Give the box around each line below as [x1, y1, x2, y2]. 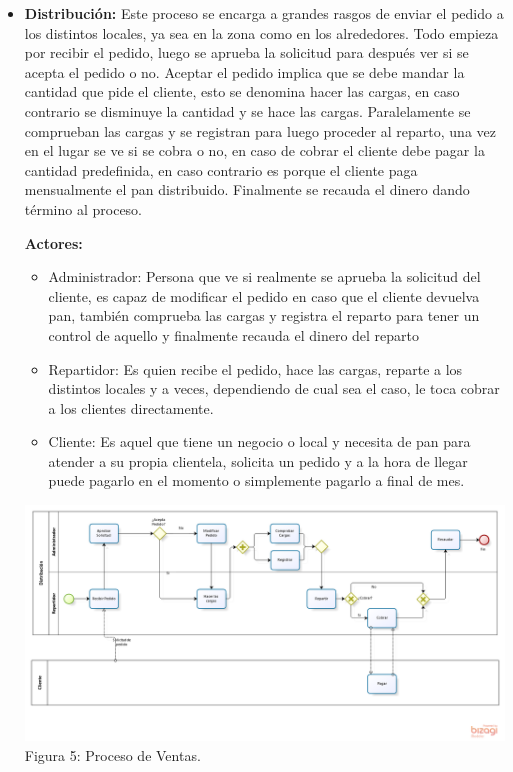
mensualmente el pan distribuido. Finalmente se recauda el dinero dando [24, 179, 470, 200]
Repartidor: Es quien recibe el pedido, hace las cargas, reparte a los [48, 358, 463, 379]
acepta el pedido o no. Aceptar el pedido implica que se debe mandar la [24, 61, 465, 82]
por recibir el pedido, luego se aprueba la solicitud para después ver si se [24, 42, 469, 63]
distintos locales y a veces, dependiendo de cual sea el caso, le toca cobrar [48, 378, 500, 399]
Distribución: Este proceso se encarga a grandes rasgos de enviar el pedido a [24, 3, 504, 23]
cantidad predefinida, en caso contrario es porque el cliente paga [24, 159, 418, 180]
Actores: [24, 232, 83, 253]
